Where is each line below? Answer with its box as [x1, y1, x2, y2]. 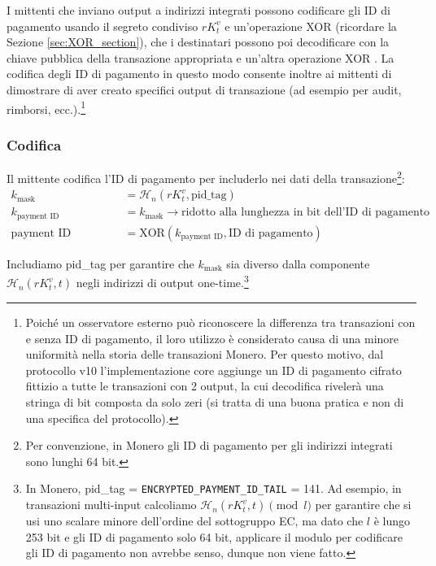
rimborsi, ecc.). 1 [7, 98, 85, 117]
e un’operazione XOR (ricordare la [225, 17, 397, 34]
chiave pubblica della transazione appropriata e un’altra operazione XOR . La [7, 49, 395, 66]
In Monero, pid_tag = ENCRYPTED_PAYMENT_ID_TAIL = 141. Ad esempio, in [25, 480, 402, 497]
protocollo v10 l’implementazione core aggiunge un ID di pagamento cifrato [25, 361, 402, 378]
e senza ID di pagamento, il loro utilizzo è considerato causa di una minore [25, 329, 399, 346]
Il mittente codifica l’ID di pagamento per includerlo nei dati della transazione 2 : [7, 168, 405, 186]
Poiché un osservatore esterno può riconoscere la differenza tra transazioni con [25, 314, 416, 331]
